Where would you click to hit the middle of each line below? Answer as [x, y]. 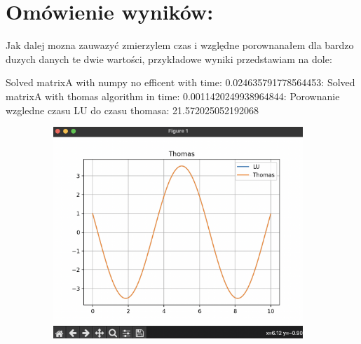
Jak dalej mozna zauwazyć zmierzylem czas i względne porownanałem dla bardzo [180, 45]
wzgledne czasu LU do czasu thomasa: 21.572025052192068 [132, 110]
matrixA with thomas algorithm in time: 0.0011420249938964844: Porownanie [173, 96]
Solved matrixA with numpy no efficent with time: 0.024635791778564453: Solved [180, 82]
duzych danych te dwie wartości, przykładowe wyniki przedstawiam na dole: [169, 59]
